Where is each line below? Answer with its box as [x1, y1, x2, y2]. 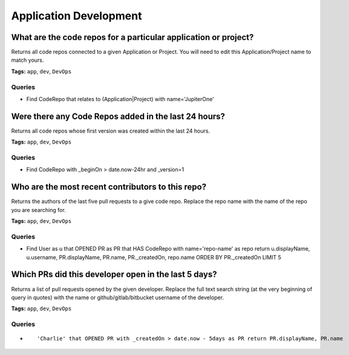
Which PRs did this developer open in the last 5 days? [11, 270, 217, 280]
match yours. [11, 56, 44, 64]
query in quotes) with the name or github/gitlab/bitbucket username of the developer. [11, 294, 224, 301]
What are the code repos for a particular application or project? [11, 32, 254, 42]
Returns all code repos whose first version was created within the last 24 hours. [11, 127, 210, 134]
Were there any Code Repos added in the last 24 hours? [11, 111, 226, 121]
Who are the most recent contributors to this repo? [11, 182, 207, 192]
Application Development [11, 9, 142, 22]
